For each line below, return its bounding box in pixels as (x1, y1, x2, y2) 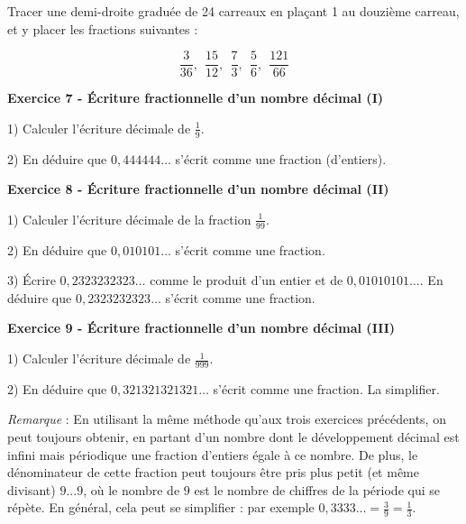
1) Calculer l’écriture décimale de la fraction (7, 209, 251, 228)
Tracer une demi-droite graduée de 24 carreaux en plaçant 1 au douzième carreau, (7, 2, 460, 20)
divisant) (7, 480, 56, 499)
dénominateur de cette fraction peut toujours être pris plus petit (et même (7, 463, 419, 482)
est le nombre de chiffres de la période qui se (194, 480, 440, 499)
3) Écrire (7, 271, 56, 290)
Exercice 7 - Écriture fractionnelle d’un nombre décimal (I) (7, 88, 383, 107)
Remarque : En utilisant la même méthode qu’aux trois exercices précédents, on (7, 409, 446, 428)
